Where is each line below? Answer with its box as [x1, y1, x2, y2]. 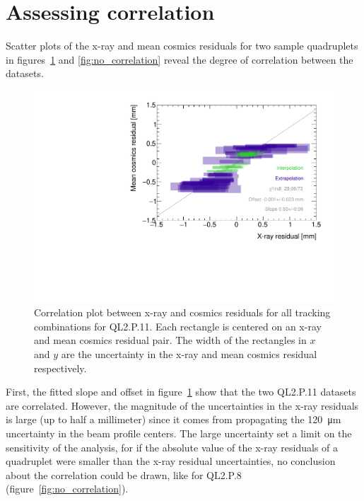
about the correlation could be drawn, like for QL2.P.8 [6, 467, 242, 482]
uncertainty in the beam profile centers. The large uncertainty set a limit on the [6, 425, 352, 440]
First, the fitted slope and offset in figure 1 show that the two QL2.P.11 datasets [6, 384, 356, 399]
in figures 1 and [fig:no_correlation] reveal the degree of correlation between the [6, 52, 353, 67]
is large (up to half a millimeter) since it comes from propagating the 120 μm [6, 412, 341, 427]
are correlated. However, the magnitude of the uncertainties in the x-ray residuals [6, 398, 359, 413]
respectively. [34, 360, 87, 375]
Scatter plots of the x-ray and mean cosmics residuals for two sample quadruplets [6, 38, 358, 53]
